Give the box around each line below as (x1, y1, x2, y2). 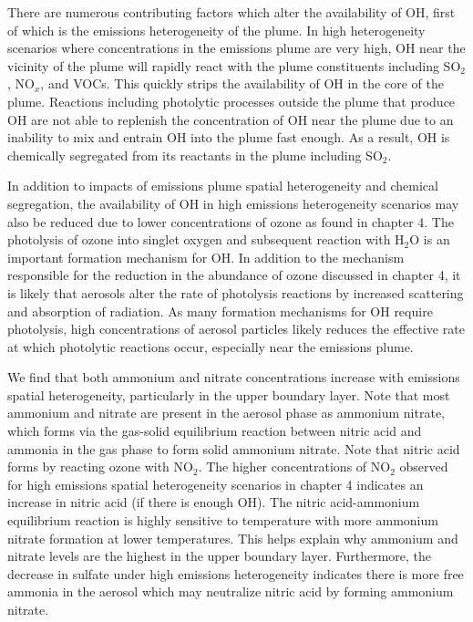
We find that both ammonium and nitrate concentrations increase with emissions (7, 368, 460, 387)
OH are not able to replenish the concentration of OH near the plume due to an (7, 109, 454, 129)
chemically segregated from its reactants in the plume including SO (7, 145, 383, 164)
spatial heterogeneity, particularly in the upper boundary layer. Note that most (7, 385, 450, 404)
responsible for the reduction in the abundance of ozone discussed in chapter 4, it (7, 265, 461, 285)
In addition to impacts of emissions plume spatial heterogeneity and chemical (7, 176, 438, 195)
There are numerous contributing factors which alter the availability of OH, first (7, 3, 456, 21)
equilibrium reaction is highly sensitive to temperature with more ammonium (7, 511, 438, 530)
